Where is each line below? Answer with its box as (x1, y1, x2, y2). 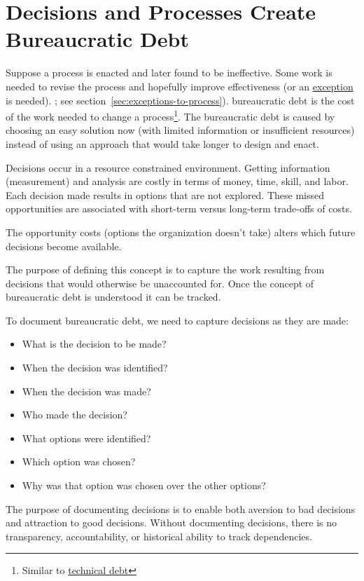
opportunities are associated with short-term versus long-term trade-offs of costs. (6, 201, 352, 216)
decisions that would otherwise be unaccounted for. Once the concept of (6, 275, 314, 290)
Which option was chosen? (22, 454, 136, 469)
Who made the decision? (22, 407, 127, 422)
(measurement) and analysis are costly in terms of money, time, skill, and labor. (6, 174, 349, 189)
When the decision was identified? (22, 360, 168, 375)
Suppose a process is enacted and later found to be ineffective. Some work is (6, 65, 332, 80)
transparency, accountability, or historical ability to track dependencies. (6, 528, 312, 543)
